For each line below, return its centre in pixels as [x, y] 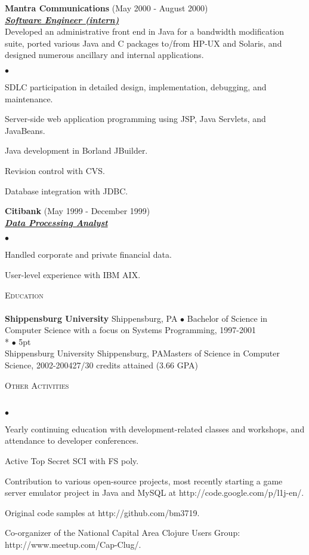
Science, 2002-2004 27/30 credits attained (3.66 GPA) [101, 365]
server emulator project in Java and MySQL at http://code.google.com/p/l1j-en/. [154, 493]
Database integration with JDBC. [67, 190]
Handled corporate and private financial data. [88, 254]
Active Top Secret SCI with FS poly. [72, 461]
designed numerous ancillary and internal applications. [104, 55]
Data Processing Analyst [56, 222]
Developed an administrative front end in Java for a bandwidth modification [145, 31]
